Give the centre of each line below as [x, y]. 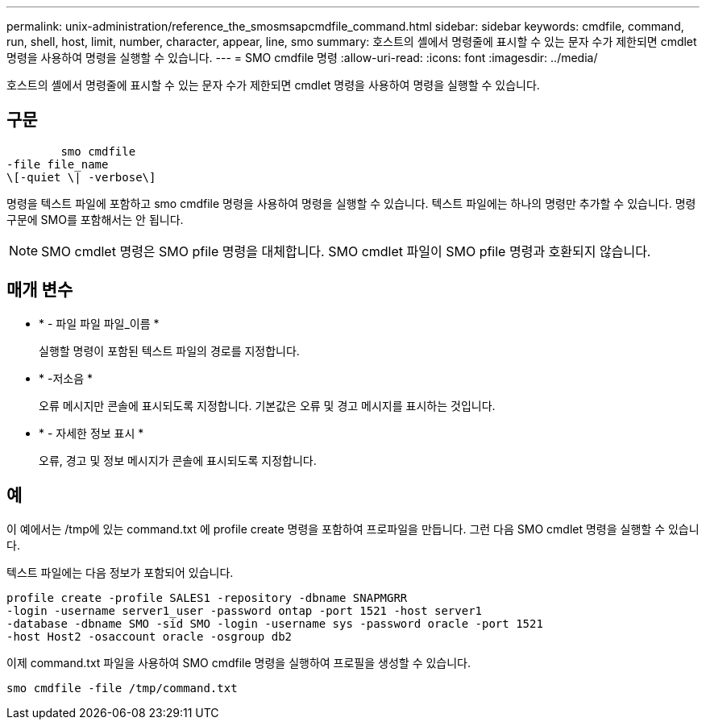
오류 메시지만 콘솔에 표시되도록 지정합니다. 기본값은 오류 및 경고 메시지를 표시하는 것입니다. [267, 405]
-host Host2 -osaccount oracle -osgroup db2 [150, 636]
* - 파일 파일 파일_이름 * [99, 323]
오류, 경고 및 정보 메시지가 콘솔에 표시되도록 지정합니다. [178, 460]
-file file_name [58, 164]
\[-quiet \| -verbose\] [81, 177]
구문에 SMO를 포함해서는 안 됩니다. [95, 219]
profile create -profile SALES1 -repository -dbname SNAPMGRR [207, 597]
